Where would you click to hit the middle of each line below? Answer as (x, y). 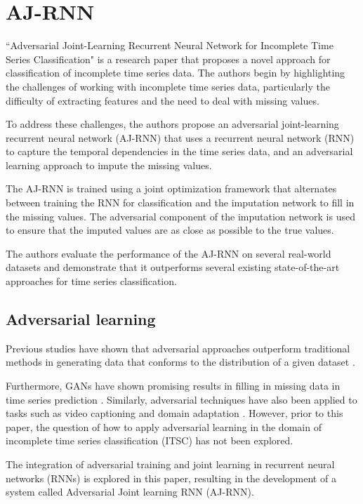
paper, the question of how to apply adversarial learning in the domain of (164, 426)
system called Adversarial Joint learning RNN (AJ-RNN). (130, 492)
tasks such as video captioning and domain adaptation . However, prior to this (174, 413)
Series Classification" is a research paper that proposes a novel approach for (168, 59)
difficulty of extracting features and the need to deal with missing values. (163, 100)
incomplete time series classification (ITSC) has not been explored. (150, 440)
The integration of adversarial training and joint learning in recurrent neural (170, 464)
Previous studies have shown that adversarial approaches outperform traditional (178, 348)
